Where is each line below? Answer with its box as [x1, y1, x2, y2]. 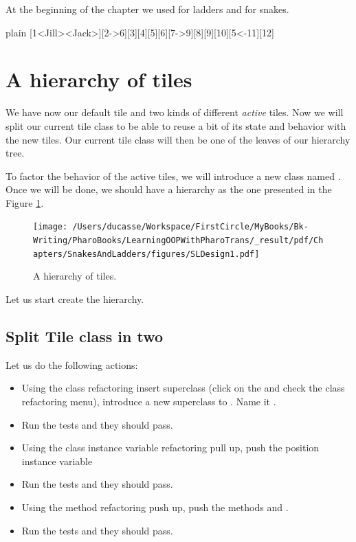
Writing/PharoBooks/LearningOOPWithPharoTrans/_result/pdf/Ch [33, 236, 324, 246]
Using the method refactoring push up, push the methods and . [21, 499, 289, 514]
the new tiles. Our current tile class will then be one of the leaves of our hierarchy [5, 132, 351, 146]
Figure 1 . [5, 195, 44, 210]
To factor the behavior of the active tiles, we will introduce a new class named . [5, 168, 341, 183]
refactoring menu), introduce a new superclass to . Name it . [21, 394, 276, 409]
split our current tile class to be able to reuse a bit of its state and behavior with [5, 118, 346, 133]
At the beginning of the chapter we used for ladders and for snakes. [5, 2, 289, 16]
